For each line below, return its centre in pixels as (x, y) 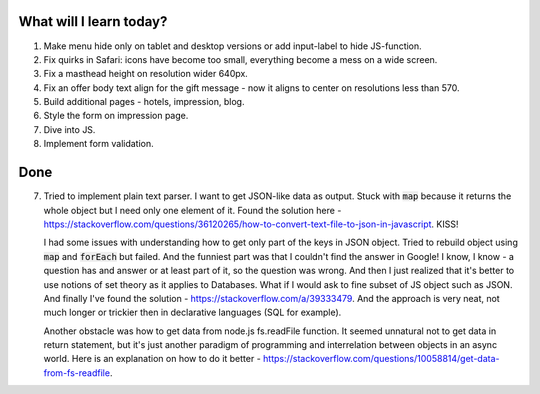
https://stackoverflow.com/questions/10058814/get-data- (381, 359)
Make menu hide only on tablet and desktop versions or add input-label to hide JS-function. (232, 46)
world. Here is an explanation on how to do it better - (152, 359)
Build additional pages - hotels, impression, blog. (144, 102)
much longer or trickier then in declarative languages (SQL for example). (192, 312)
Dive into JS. (69, 129)
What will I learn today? (93, 21)
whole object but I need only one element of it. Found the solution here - (192, 210)
